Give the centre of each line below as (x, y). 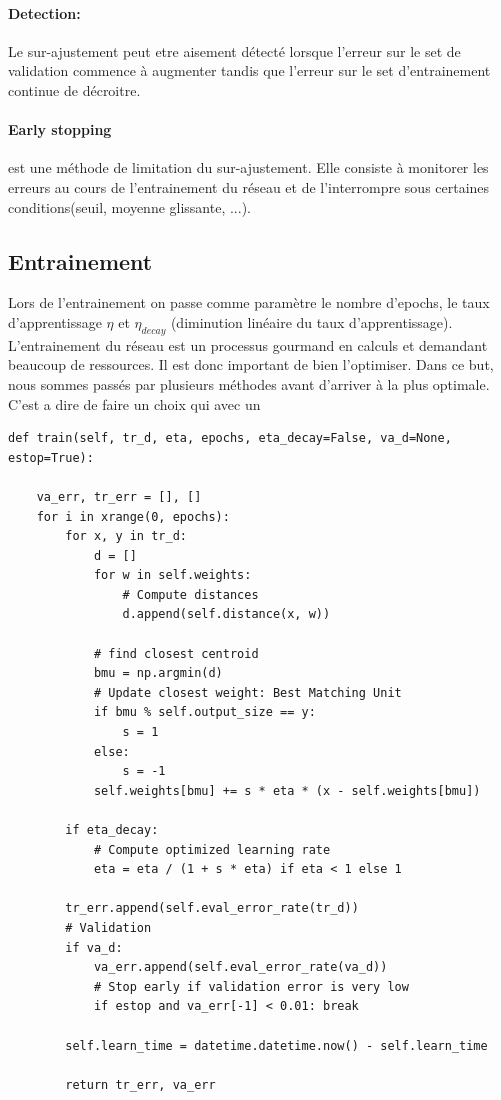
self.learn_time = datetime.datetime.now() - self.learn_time (276, 1045)
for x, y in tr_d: (126, 536)
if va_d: (94, 947)
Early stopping (60, 129)
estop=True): (51, 457)
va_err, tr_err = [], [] (119, 496)
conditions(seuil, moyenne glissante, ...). (129, 206)
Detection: (44, 12)
